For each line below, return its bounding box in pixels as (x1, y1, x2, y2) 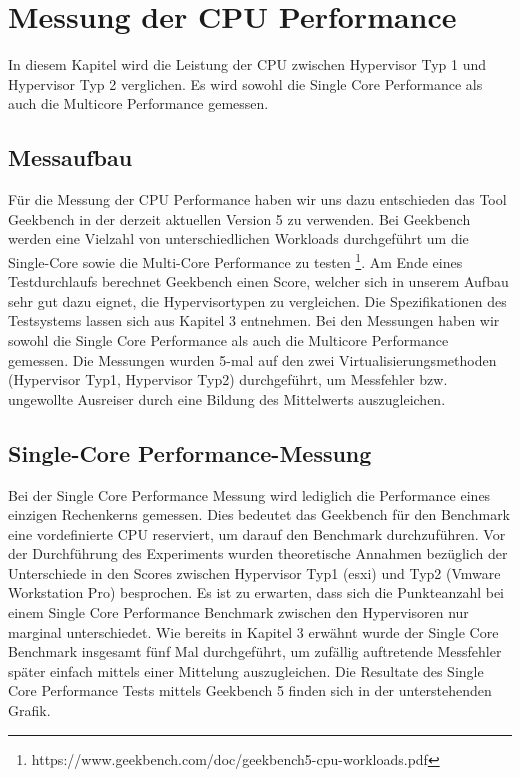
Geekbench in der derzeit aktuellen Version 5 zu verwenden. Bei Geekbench (8, 208, 471, 229)
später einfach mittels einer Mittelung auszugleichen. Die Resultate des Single (8, 660, 484, 681)
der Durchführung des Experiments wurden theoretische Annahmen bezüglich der (8, 543, 508, 564)
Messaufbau (8, 142, 133, 173)
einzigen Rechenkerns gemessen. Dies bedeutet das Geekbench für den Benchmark (8, 504, 511, 525)
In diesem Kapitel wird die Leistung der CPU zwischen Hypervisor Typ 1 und (8, 54, 487, 75)
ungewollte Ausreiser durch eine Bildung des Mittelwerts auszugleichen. (8, 388, 446, 409)
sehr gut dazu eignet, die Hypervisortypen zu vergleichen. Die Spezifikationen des (8, 290, 507, 311)
